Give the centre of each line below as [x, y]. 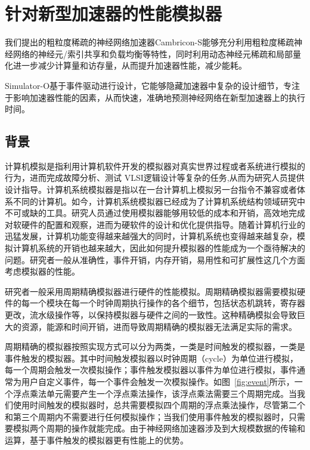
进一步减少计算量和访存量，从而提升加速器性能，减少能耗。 [130, 65]
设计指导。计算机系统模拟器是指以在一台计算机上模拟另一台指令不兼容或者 [151, 189]
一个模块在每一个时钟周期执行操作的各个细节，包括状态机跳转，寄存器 [167, 303]
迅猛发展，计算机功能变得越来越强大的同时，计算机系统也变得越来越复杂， [151, 236]
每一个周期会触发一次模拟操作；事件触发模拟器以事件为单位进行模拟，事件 [151, 370]
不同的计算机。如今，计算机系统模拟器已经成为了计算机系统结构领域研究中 [159, 201]
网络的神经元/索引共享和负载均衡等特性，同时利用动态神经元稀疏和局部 [153, 53]
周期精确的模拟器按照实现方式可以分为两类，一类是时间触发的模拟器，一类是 [155, 346]
